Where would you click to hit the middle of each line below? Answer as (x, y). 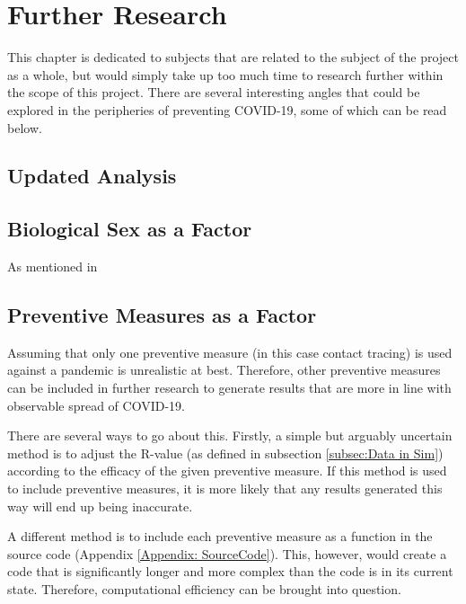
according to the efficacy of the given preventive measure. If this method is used (227, 471)
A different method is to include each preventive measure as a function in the (220, 536)
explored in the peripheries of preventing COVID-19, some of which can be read (227, 109)
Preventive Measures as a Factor (162, 315)
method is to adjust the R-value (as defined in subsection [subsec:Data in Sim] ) (225, 453)
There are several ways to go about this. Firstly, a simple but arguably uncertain (230, 435)
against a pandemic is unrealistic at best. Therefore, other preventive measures (224, 370)
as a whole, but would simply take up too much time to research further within (225, 74)
